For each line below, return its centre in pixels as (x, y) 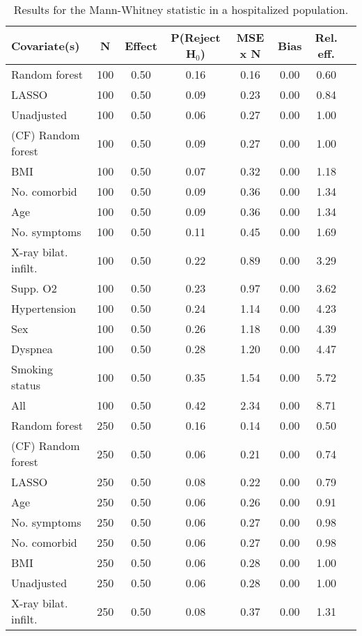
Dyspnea (32, 349)
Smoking (32, 369)
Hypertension (44, 308)
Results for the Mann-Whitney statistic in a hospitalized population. (181, 9)
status (26, 385)
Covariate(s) (46, 45)
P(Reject (196, 37)
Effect (141, 45)
